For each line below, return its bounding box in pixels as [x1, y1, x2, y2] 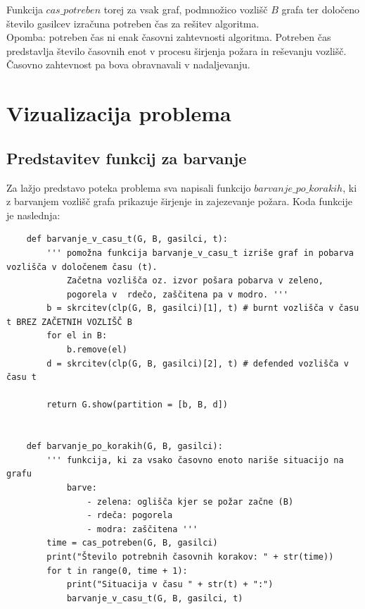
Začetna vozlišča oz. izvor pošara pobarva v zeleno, [66, 276, 324, 286]
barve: [66, 483, 97, 493]
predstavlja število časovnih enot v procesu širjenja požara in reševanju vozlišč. [6, 43, 347, 58]
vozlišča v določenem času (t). [6, 262, 158, 272]
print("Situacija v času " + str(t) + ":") [66, 579, 274, 590]
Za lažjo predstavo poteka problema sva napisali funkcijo [6, 180, 251, 195]
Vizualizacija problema [6, 99, 231, 128]
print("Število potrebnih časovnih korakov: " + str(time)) [46, 551, 334, 562]
